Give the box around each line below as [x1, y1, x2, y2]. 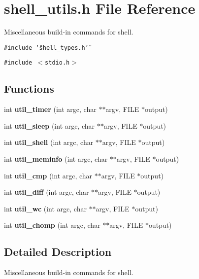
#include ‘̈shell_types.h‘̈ [4, 44, 89, 51]
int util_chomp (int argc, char [4, 220, 100, 230]
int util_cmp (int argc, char [4, 170, 93, 180]
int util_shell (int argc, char [4, 137, 94, 147]
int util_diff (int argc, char [4, 187, 89, 197]
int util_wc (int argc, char [4, 203, 87, 213]
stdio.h [45, 59, 70, 67]
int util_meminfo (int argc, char [4, 154, 108, 164]
